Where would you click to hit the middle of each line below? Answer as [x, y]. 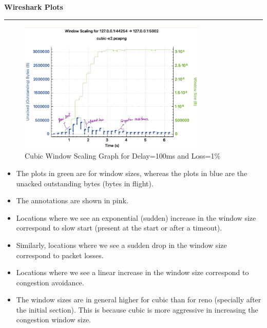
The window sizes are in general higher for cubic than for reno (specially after [139, 300]
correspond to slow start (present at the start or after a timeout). [119, 228]
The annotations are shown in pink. [72, 200]
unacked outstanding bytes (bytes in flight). [85, 183]
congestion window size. [53, 320]
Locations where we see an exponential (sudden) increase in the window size [136, 217]
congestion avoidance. [50, 282]
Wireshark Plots [34, 7]
